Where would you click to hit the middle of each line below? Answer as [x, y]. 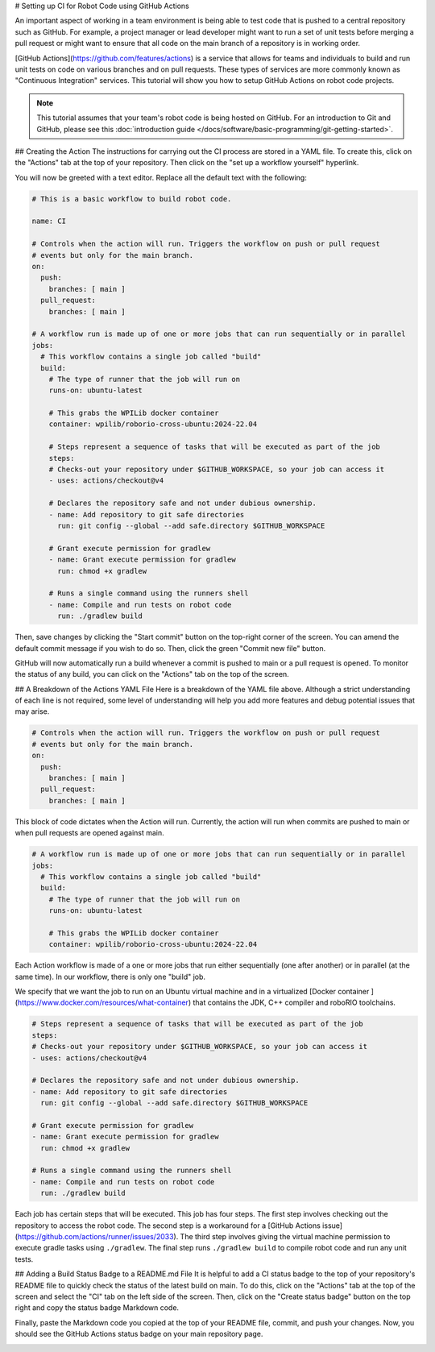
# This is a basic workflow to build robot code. [132, 199]
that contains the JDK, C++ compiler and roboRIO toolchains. [294, 1002]
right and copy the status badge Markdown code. [97, 1308]
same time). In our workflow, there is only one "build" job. [110, 977]
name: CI [49, 221]
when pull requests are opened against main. [89, 833]
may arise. [32, 711]
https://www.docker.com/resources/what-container [103, 1002]
